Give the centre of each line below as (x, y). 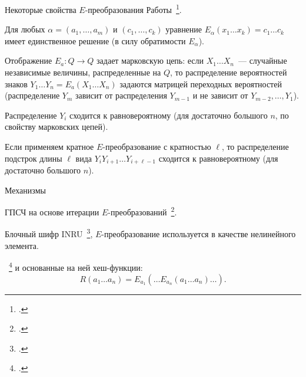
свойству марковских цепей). (56, 127)
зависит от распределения (121, 95)
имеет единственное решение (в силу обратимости (95, 40)
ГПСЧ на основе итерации (52, 212)
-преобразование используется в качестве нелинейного (199, 234)
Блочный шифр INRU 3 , (49, 233)
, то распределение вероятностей (228, 72)
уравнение (184, 29)
